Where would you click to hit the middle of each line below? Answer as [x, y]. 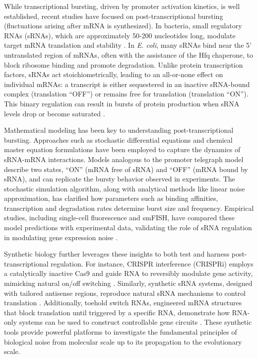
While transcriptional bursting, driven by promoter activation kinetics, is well [122, 6]
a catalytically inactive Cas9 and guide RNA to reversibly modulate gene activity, [129, 273]
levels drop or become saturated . [55, 113]
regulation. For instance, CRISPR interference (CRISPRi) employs [152, 263]
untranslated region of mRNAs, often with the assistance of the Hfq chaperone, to [129, 54]
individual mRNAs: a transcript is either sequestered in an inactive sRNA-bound [127, 84]
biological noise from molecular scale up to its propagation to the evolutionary [123, 341]
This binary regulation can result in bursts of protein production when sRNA [122, 103]
